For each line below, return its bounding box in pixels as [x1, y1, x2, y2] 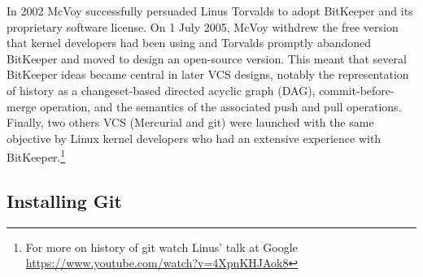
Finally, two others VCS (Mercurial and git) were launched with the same [7, 114, 374, 131]
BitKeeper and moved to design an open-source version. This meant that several [7, 50, 407, 67]
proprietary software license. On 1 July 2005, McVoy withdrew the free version [7, 18, 399, 35]
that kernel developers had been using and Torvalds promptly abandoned [7, 34, 372, 51]
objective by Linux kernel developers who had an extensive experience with [7, 129, 382, 146]
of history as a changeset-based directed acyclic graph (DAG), [7, 81, 316, 98]
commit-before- [319, 81, 395, 98]
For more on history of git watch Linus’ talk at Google [25, 238, 298, 255]
